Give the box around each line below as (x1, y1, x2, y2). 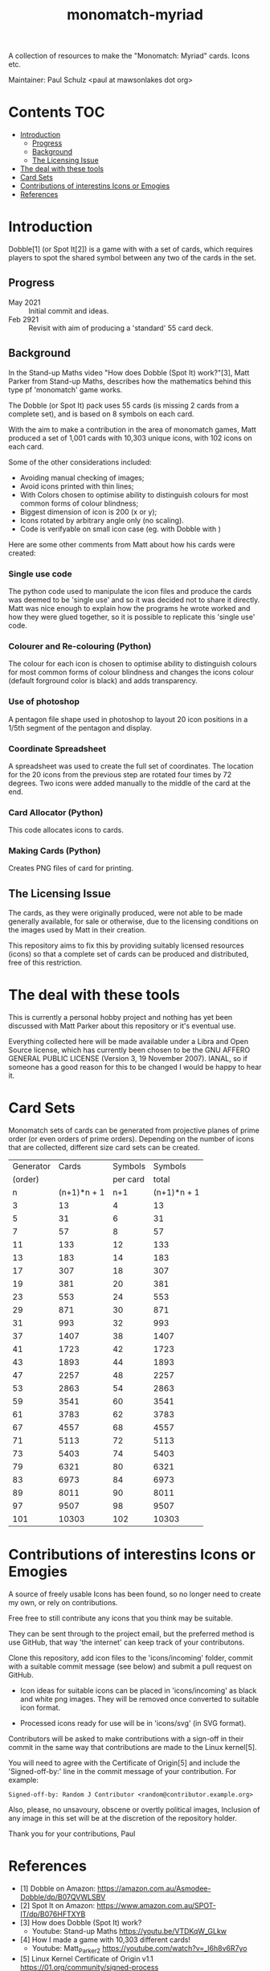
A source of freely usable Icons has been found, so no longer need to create (8, 1589, 261, 1599)
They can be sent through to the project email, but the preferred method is (8, 1629, 255, 1639)
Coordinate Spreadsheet (8, 743, 107, 754)
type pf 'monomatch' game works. (8, 384, 123, 395)
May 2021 (8, 297, 41, 307)
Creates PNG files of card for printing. (8, 863, 134, 873)
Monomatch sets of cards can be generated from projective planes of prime (8, 1125, 260, 1135)
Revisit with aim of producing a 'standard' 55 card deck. (28, 323, 214, 333)
